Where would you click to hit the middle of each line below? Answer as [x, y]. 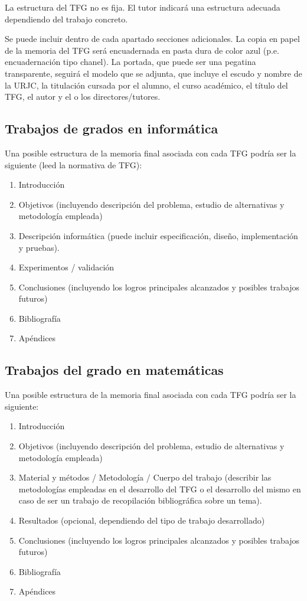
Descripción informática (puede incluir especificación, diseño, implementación [158, 235]
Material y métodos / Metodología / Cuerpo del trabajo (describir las [145, 477]
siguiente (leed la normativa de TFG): [74, 164]
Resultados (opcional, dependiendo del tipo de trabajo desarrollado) [142, 520]
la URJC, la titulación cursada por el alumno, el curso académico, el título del [146, 85]
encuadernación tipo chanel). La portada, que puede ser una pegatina [130, 62]
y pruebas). [39, 247]
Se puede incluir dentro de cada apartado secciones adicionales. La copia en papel [152, 39]
